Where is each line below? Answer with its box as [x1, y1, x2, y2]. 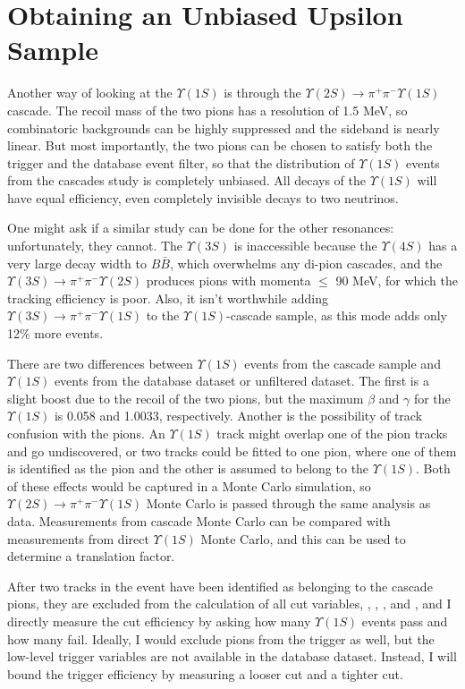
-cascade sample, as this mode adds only [226, 306, 448, 325]
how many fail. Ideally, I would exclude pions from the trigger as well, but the [7, 629, 435, 648]
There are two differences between [7, 353, 193, 372]
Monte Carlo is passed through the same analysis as [146, 494, 431, 513]
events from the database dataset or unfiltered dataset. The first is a [54, 371, 429, 390]
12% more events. [7, 324, 104, 343]
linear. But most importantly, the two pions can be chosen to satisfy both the [7, 136, 433, 155]
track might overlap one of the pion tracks [216, 424, 448, 442]
